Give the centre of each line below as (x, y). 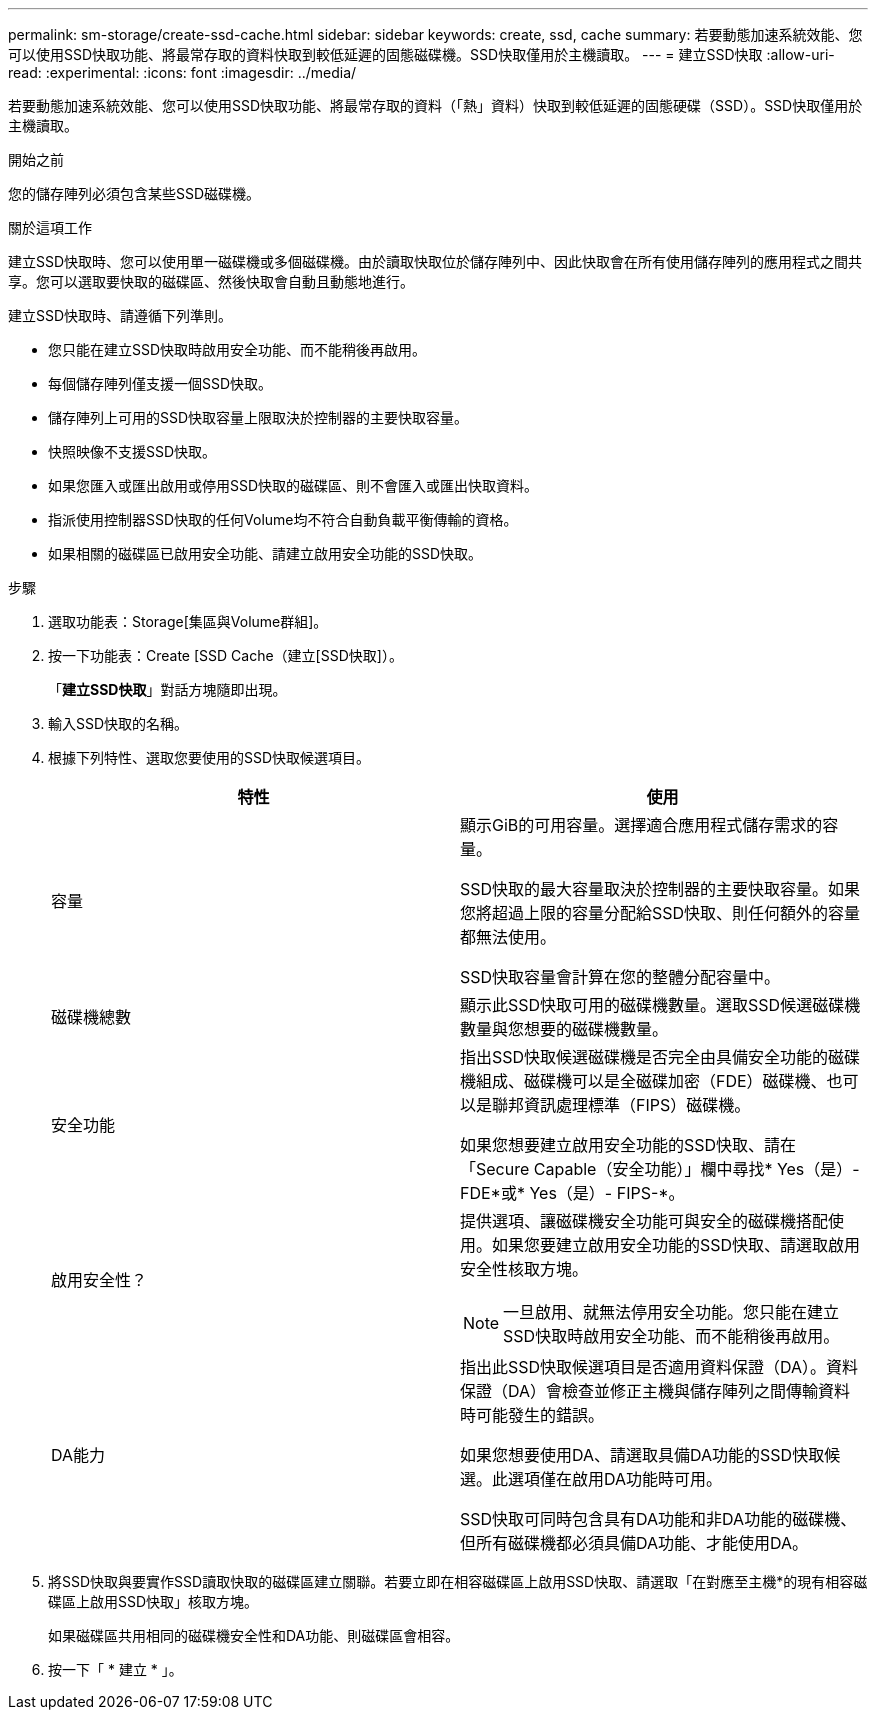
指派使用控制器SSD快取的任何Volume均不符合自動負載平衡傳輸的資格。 (283, 519)
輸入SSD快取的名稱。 (118, 723)
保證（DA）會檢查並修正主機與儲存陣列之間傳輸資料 (655, 1391)
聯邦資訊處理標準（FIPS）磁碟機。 (621, 1105)
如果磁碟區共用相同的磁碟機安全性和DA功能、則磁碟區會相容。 (254, 1635)
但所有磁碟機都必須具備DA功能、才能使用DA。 (634, 1543)
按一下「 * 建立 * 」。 (115, 1669)
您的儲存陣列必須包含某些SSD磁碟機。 (134, 193)
